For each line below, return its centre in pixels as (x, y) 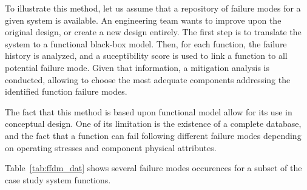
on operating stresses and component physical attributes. (111, 147)
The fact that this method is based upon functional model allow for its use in (149, 111)
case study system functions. (58, 179)
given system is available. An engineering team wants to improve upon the (143, 20)
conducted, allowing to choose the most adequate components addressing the (148, 79)
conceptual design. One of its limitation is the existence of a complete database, (153, 124)
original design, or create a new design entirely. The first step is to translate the (153, 32)
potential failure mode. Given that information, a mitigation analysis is (137, 67)
